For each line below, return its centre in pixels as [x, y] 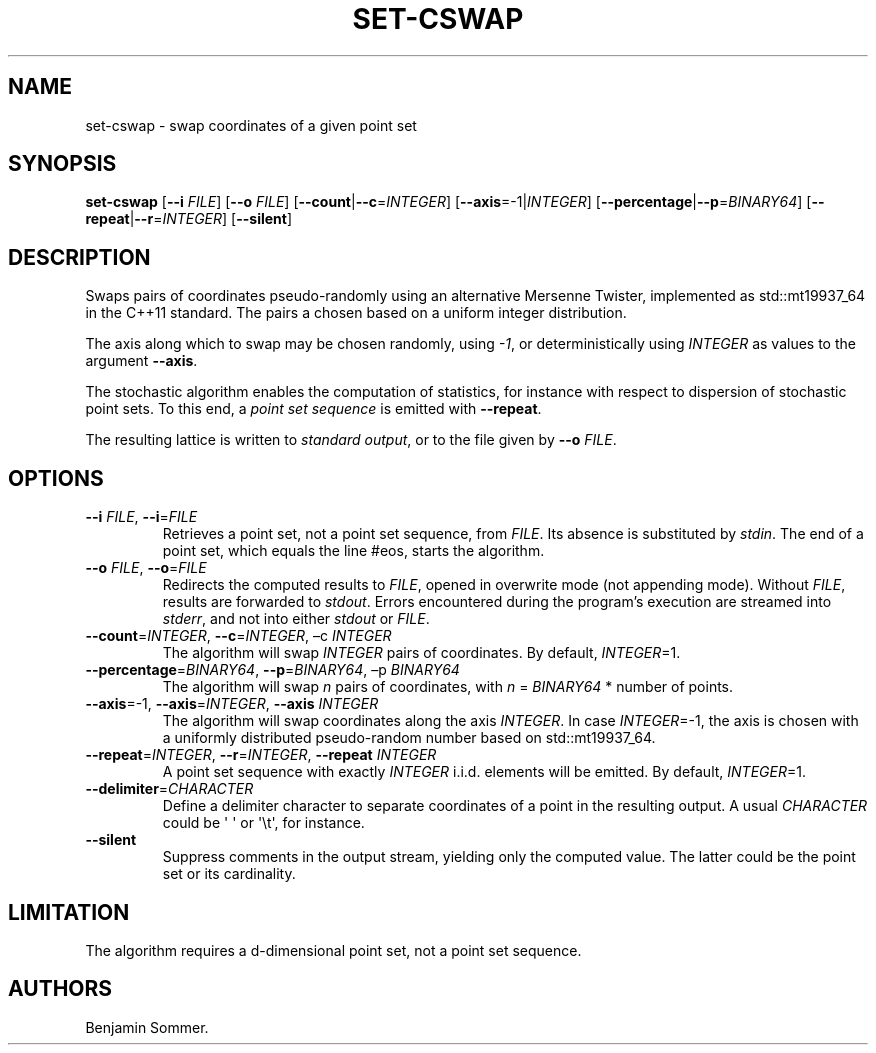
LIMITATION [69, 912]
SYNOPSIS [62, 164]
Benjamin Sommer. [147, 1027]
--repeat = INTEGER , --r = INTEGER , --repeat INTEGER [261, 755]
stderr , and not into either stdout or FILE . [296, 619]
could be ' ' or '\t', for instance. [263, 823]
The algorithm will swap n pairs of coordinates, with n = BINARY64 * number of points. [448, 687]
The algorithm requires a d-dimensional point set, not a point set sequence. [333, 950]
